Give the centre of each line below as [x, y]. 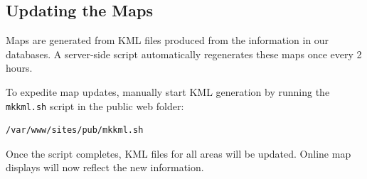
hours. [19, 68]
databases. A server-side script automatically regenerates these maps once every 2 [184, 54]
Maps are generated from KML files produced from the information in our [167, 40]
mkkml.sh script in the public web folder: [95, 105]
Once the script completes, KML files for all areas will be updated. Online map [179, 153]
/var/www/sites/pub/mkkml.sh [75, 130]
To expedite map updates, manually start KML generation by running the [168, 91]
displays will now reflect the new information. [105, 167]
